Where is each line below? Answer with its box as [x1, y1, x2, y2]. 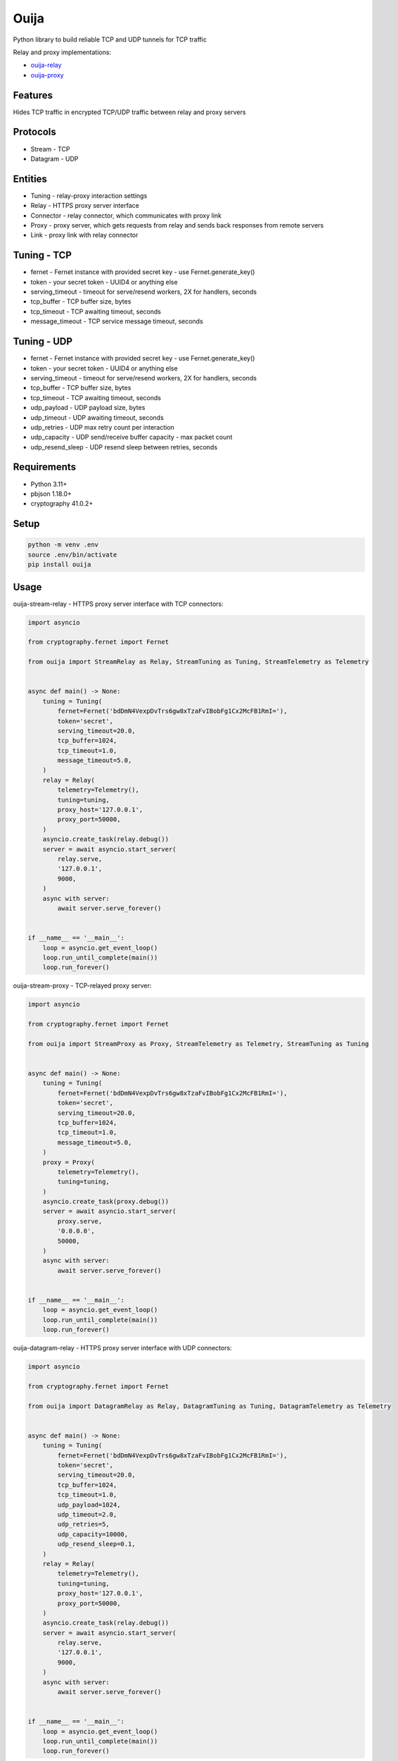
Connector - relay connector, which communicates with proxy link [30, 211, 222, 220]
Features [13, 89, 53, 101]
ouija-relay [30, 61, 62, 70]
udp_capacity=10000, [57, 1530, 129, 1538]
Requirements [13, 461, 77, 473]
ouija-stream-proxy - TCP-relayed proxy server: [13, 981, 152, 990]
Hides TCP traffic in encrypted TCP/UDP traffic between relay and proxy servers [13, 108, 246, 116]
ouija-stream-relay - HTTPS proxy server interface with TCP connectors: [13, 599, 224, 608]
